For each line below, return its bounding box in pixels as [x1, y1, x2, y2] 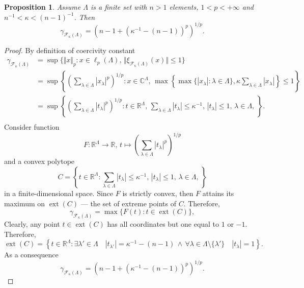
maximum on [4, 198, 45, 208]
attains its [202, 187, 234, 198]
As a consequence [4, 249, 59, 260]
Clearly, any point [4, 219, 60, 229]
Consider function [4, 122, 60, 132]
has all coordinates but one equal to [107, 219, 219, 229]
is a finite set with [90, 2, 147, 12]
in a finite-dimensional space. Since [4, 187, 114, 198]
